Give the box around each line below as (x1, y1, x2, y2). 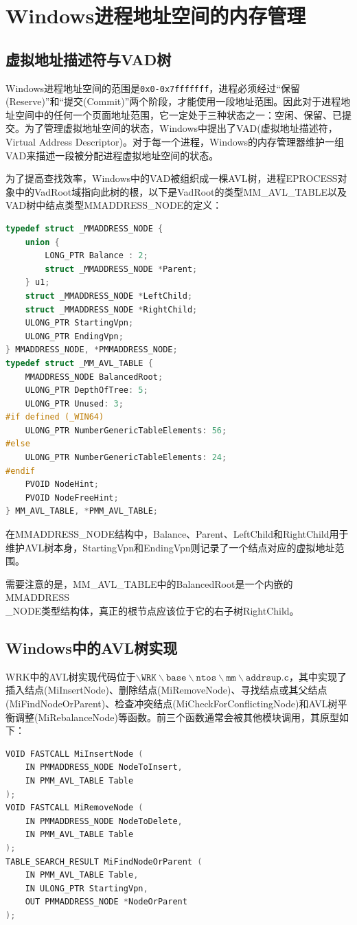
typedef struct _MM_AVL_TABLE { (5, 358, 153, 368)
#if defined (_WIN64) (5, 412, 104, 422)
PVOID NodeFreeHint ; (25, 492, 119, 503)
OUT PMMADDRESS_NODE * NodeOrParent (25, 897, 187, 907)
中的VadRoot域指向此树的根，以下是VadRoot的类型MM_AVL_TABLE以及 (14, 184, 347, 198)
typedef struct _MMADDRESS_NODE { (5, 223, 163, 233)
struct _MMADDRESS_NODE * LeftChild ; (25, 290, 193, 301)
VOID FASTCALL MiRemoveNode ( (5, 803, 143, 813)
